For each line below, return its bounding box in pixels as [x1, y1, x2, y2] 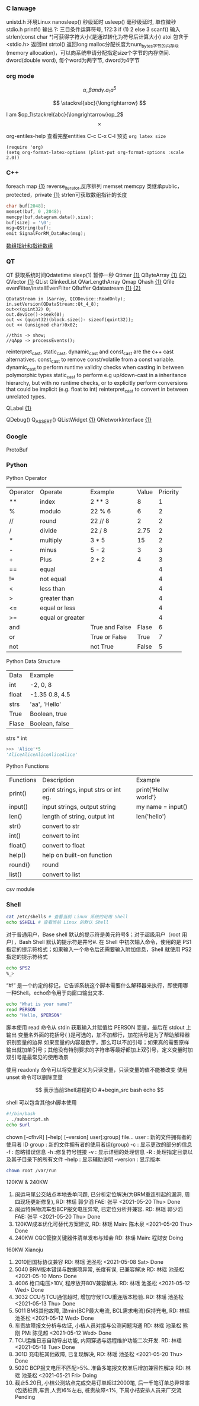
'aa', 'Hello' [30, 700, 62, 708]
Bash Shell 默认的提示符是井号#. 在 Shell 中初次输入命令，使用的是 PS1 [18, 938, 192, 945]
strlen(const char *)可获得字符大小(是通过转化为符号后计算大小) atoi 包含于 [6, 33, 189, 40]
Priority [158, 488, 179, 496]
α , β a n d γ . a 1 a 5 [82, 85, 117, 95]
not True [90, 642, 114, 651]
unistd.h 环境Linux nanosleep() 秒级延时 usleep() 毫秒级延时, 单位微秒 [6, 18, 176, 26]
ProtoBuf [6, 446, 28, 453]
